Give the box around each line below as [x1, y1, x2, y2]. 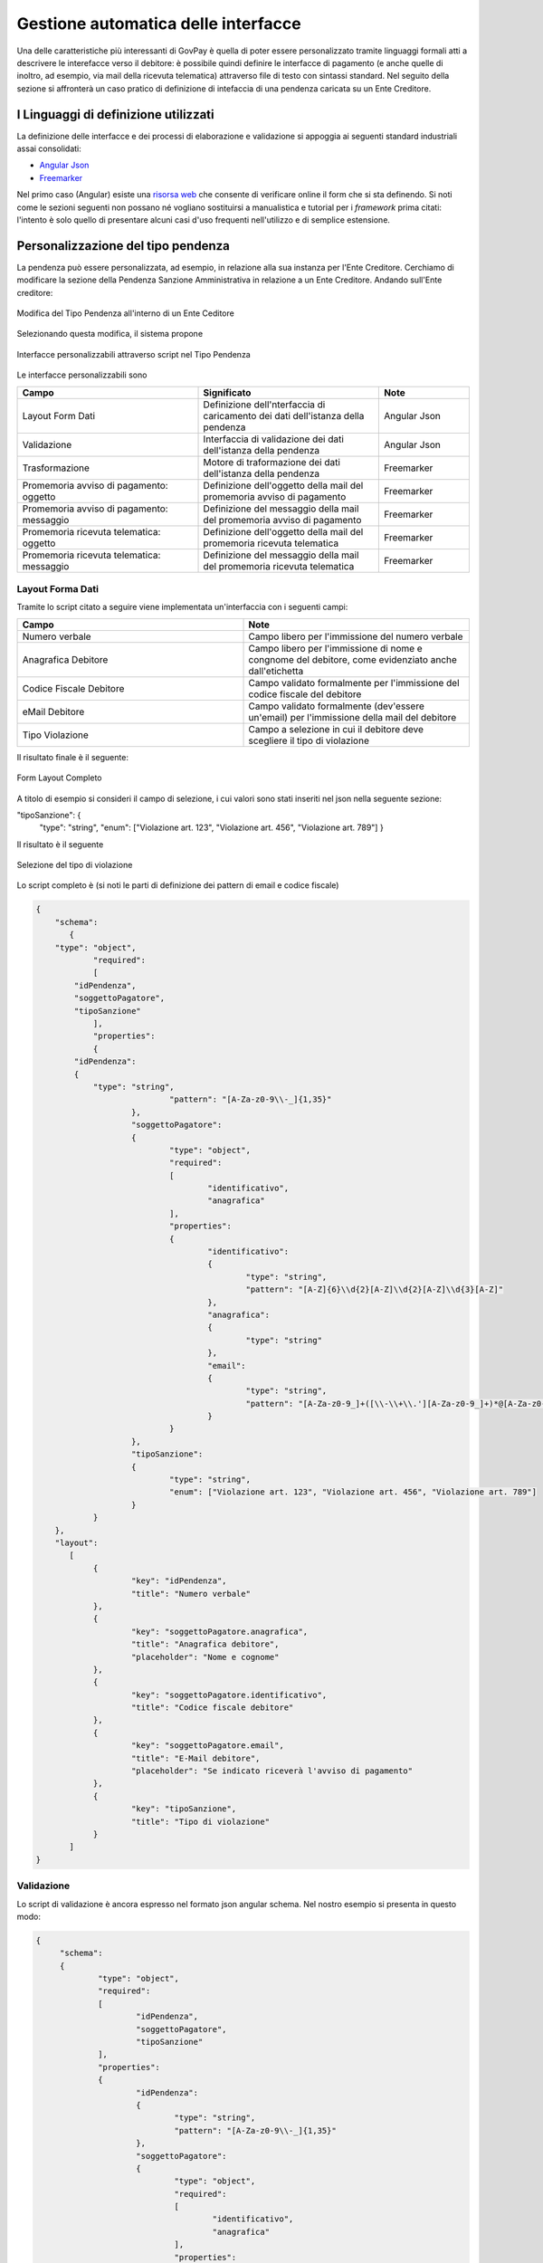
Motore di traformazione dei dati [203, 455, 341, 468]
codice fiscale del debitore [248, 688, 362, 701]
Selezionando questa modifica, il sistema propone [16, 329, 204, 339]
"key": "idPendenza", [131, 1576, 227, 1586]
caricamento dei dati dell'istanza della [203, 409, 365, 422]
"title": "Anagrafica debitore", [131, 1639, 280, 1649]
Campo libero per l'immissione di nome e [248, 642, 423, 654]
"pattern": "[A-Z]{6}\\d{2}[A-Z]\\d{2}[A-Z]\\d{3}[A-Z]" [245, 1284, 504, 1294]
